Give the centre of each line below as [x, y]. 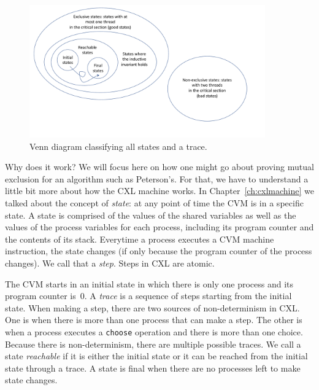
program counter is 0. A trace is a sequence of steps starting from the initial [148, 296]
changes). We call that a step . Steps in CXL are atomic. [110, 263]
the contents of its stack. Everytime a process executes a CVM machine [140, 239]
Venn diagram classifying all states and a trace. [118, 146]
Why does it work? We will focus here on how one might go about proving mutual [159, 167]
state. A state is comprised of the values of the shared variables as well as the [151, 215]
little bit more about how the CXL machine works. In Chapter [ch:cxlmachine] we [159, 191]
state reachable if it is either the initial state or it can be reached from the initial [156, 356]
